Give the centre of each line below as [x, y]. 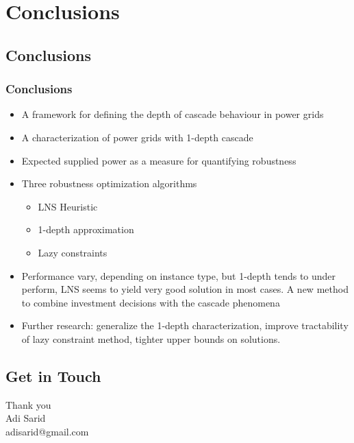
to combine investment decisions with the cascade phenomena [151, 302]
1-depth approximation [86, 229]
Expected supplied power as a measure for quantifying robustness [159, 160]
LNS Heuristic [68, 206]
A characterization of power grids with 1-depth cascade [137, 137]
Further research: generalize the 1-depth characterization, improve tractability [185, 325]
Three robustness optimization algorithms [109, 183]
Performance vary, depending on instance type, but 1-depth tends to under [179, 275]
